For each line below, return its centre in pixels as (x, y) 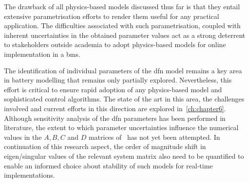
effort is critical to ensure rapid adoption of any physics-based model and (113, 89)
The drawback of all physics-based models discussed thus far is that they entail (122, 6)
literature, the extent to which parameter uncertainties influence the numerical (121, 127)
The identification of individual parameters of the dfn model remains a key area (123, 70)
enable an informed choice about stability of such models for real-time (108, 165)
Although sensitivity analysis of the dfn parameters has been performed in (115, 118)
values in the (23, 137)
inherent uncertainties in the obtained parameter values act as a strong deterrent (125, 35)
